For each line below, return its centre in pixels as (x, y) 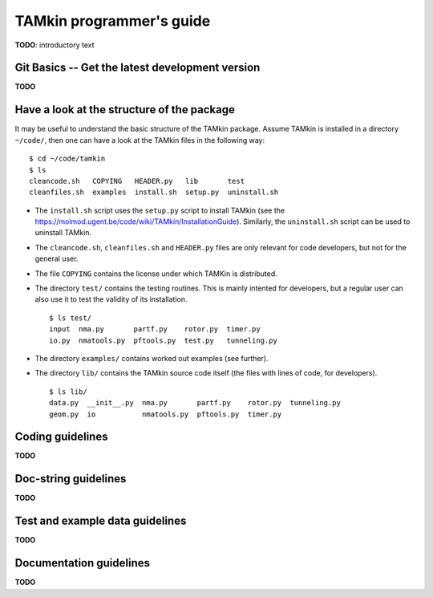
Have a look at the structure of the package (125, 110)
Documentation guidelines (83, 563)
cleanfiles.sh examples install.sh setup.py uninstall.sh (154, 192)
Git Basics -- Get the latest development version (138, 68)
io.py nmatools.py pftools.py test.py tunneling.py (164, 340)
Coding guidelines (61, 437)
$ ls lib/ (68, 392)
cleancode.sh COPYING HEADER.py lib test (137, 181)
